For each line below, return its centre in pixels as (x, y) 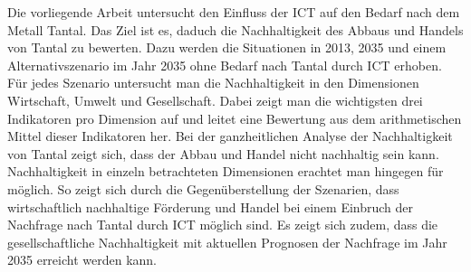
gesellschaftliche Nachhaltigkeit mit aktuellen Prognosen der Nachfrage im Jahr (227, 242)
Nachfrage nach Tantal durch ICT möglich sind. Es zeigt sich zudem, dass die (223, 225)
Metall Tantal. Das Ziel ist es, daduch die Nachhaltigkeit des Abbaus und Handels (235, 29)
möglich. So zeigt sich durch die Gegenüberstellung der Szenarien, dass (203, 188)
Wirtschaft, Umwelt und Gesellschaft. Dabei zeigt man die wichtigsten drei (215, 100)
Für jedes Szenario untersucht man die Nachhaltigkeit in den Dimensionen (213, 83)
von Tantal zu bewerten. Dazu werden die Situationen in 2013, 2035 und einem (227, 47)
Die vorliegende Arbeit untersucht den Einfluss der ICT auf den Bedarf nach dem (234, 12)
